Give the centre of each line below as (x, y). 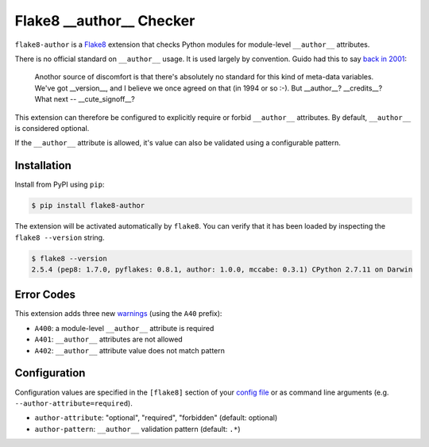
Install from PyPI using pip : (60, 185)
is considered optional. (52, 128)
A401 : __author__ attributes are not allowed (108, 339)
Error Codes (45, 295)
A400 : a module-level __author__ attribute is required (124, 328)
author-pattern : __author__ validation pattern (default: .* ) (138, 429)
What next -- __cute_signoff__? (85, 99)
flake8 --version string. (60, 237)
